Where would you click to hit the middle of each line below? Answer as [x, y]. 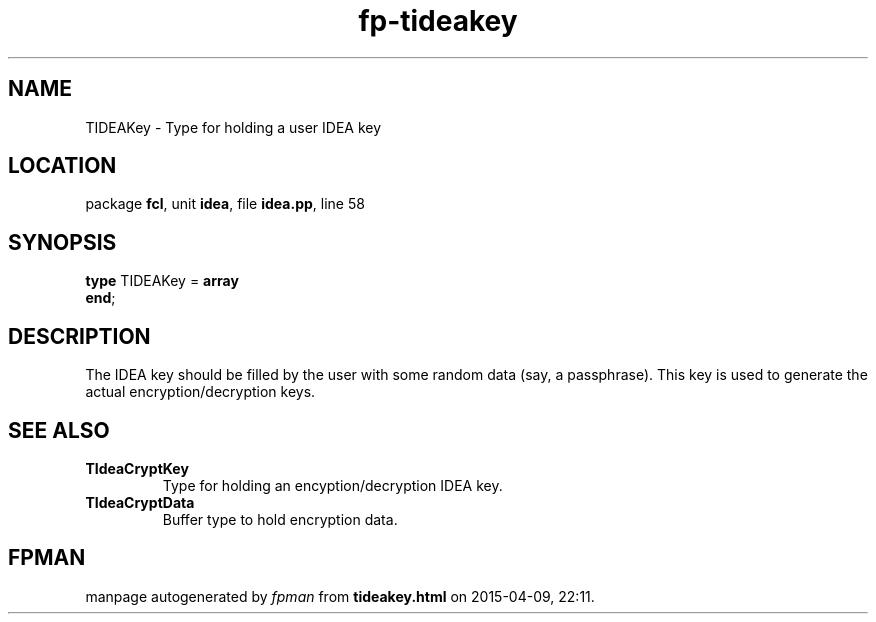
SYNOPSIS [62, 242]
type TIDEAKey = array [162, 281]
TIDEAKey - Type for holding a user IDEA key [233, 127]
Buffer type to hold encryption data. [280, 519]
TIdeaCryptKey [137, 468]
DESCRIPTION [79, 336]
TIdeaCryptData [140, 502]
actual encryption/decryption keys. [200, 392]
